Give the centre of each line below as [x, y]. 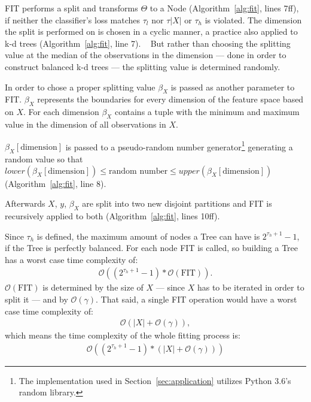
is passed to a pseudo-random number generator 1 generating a [179, 146]
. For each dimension [61, 112]
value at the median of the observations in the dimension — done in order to [146, 55]
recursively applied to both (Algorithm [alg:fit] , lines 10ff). [112, 215]
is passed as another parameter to [233, 87]
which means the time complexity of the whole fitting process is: [123, 335]
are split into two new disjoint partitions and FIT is [177, 203]
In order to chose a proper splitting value [80, 87]
